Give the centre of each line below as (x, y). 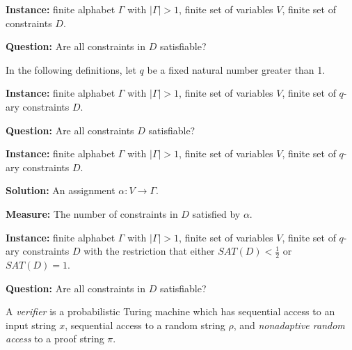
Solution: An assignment (61, 190)
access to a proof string (55, 339)
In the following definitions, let (71, 69)
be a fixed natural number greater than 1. (236, 69)
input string (31, 325)
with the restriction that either (149, 251)
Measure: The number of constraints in (92, 213)
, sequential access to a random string (145, 325)
